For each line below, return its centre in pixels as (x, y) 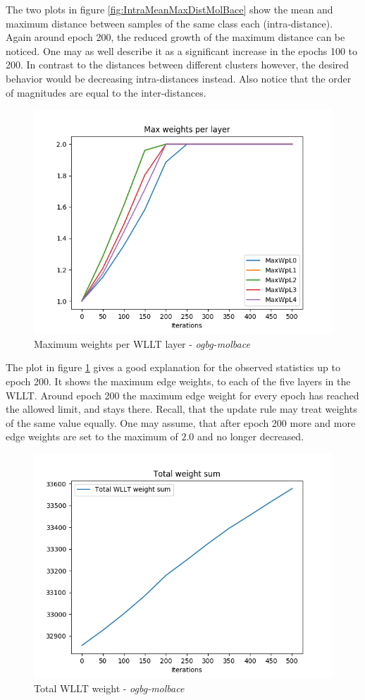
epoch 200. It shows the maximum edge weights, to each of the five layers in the (178, 381)
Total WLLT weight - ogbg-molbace (109, 688)
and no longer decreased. (250, 436)
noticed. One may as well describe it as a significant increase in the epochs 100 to (182, 50)
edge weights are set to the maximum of (92, 436)
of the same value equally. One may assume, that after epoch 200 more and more (181, 422)
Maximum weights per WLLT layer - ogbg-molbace (142, 343)
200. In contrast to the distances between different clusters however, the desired (178, 65)
